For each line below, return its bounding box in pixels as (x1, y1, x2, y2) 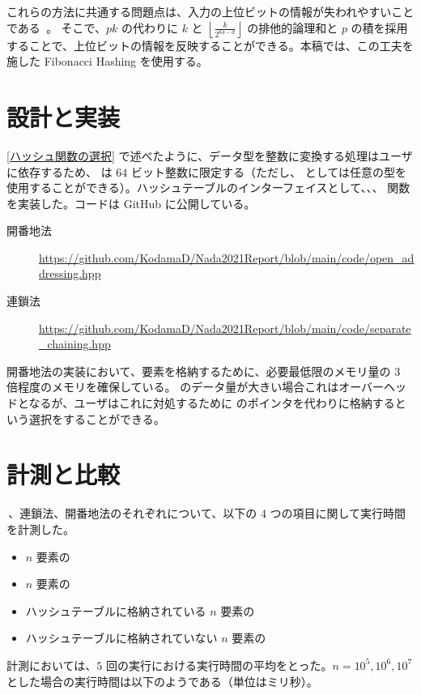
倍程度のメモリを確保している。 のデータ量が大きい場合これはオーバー (6, 378, 385, 395)
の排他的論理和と (247, 19, 338, 36)
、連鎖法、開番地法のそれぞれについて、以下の (8, 505, 257, 522)
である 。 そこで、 (6, 19, 106, 36)
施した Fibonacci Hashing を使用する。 (6, 53, 208, 70)
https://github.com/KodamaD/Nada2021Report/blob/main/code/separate (39, 319, 411, 336)
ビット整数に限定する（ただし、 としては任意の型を (130, 163, 406, 180)
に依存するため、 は (6, 163, 113, 180)
